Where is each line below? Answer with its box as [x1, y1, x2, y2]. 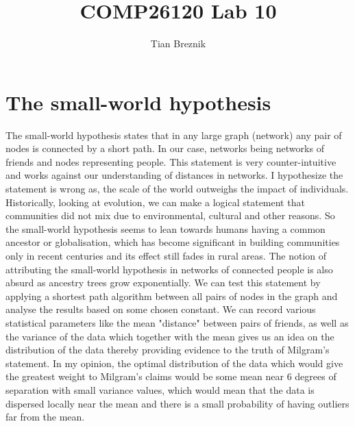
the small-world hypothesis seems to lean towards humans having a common [5, 221, 326, 236]
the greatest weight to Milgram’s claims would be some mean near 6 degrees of [5, 369, 336, 384]
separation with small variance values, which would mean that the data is [5, 382, 315, 397]
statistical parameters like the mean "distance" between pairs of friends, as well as [5, 315, 349, 329]
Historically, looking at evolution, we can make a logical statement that [5, 195, 305, 209]
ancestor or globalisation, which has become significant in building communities [5, 235, 340, 249]
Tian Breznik [150, 36, 206, 51]
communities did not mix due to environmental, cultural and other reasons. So [5, 208, 335, 223]
